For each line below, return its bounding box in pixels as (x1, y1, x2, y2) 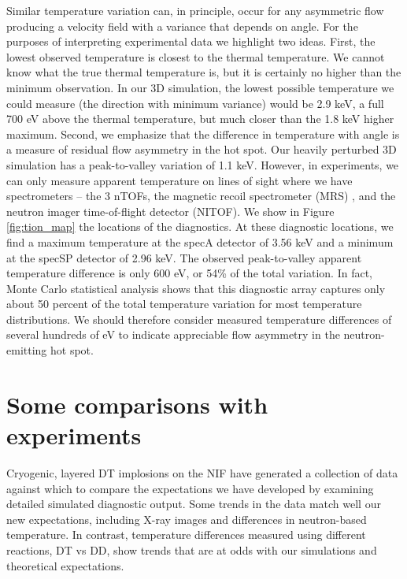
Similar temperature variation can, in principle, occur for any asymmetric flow (6, 2, 384, 18)
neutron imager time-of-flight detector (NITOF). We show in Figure (6, 202, 335, 219)
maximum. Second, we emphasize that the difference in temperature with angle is (6, 125, 400, 142)
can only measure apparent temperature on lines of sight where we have (6, 172, 353, 188)
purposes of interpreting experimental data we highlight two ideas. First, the (6, 33, 376, 50)
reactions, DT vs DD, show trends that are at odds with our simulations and (6, 541, 377, 558)
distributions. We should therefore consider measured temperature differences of (6, 310, 392, 327)
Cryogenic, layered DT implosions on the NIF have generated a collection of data (6, 464, 398, 481)
